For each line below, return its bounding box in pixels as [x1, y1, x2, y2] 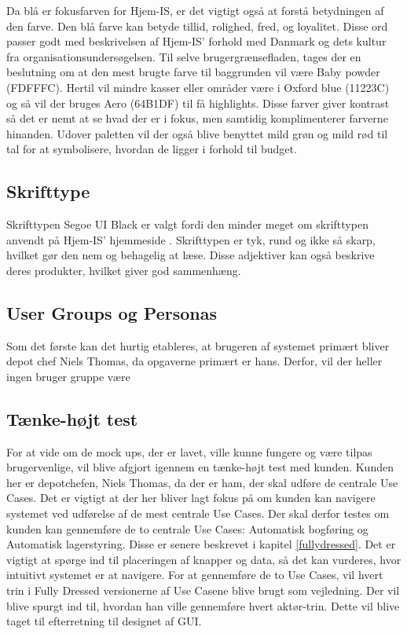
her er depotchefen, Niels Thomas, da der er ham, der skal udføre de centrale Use [6, 474, 398, 490]
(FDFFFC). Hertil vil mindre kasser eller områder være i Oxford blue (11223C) [6, 79, 390, 95]
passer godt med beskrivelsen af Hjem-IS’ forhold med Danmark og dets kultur [6, 33, 387, 49]
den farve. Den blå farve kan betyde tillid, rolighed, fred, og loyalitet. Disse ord [6, 17, 388, 34]
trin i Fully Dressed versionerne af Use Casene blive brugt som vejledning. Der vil [6, 582, 400, 599]
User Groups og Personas [6, 300, 217, 324]
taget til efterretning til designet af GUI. [6, 613, 202, 629]
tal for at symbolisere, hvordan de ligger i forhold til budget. [6, 141, 297, 157]
